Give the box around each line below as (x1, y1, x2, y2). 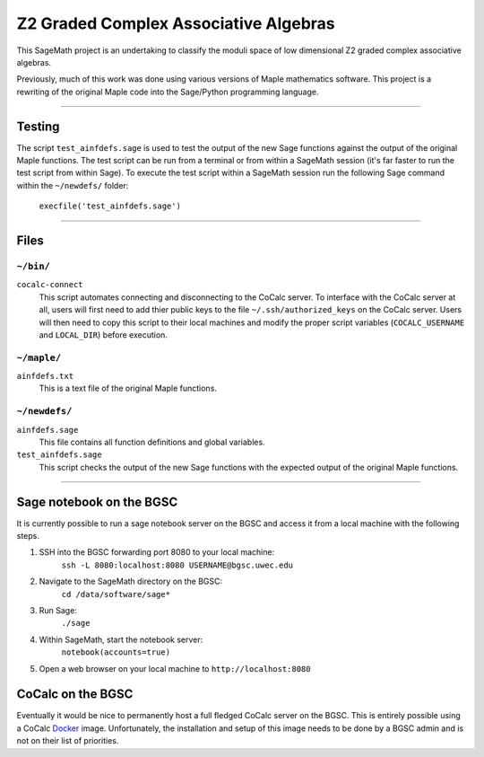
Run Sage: (39, 605, 78, 615)
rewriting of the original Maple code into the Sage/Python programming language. (16, 86, 319, 97)
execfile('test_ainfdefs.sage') (39, 201, 181, 211)
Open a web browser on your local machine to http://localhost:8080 (39, 663, 311, 673)
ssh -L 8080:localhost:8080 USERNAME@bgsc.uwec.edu (61, 559, 294, 570)
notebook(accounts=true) (61, 647, 170, 657)
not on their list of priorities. (16, 735, 119, 746)
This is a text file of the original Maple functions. (39, 383, 217, 394)
